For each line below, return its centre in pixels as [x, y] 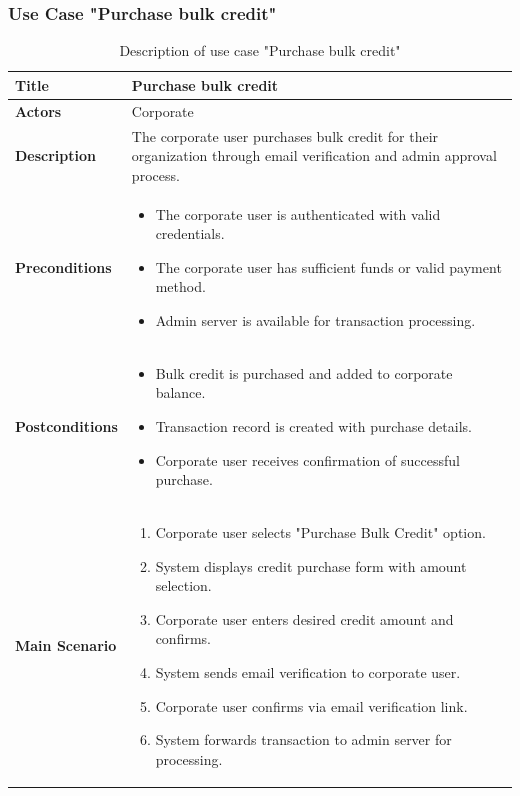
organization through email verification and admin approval [314, 155]
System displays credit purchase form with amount [311, 565]
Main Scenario [66, 645]
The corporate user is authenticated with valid [298, 213]
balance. [180, 392]
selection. [183, 585]
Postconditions [66, 425]
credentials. [190, 233]
